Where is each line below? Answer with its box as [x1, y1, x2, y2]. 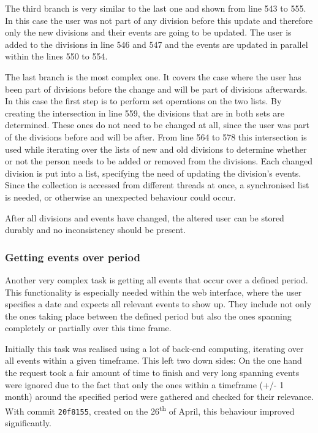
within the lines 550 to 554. [5, 50, 108, 63]
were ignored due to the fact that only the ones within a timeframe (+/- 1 [5, 378, 284, 391]
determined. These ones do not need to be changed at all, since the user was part [5, 118, 310, 131]
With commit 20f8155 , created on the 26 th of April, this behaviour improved [5, 402, 295, 417]
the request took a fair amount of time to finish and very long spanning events [5, 366, 300, 379]
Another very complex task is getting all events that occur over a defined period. [5, 273, 308, 286]
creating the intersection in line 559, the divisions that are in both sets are [5, 106, 284, 119]
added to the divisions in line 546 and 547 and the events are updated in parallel [5, 37, 308, 50]
